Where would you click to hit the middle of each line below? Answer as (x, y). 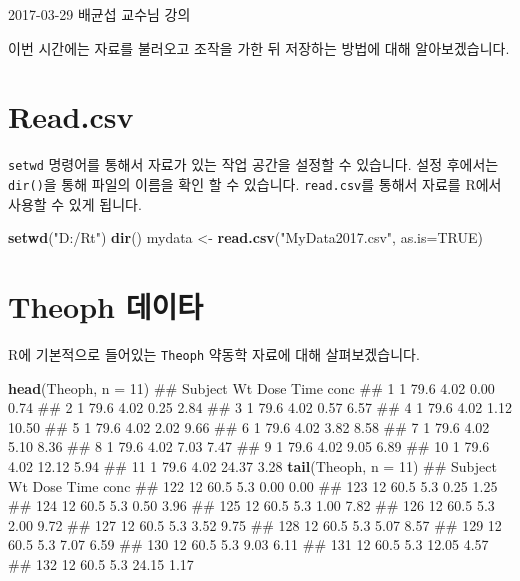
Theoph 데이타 (105, 306)
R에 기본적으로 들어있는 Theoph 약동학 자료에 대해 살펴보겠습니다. (214, 353)
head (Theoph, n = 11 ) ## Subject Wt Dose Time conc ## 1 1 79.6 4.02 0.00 (251, 387)
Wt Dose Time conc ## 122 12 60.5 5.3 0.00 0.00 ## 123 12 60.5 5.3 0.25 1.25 (253, 485)
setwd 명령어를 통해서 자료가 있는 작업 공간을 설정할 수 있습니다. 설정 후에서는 (253, 164)
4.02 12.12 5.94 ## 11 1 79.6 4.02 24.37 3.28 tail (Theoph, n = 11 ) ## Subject (252, 465)
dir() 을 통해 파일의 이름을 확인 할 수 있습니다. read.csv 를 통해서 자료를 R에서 (255, 183)
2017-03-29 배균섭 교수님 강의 (99, 14)
